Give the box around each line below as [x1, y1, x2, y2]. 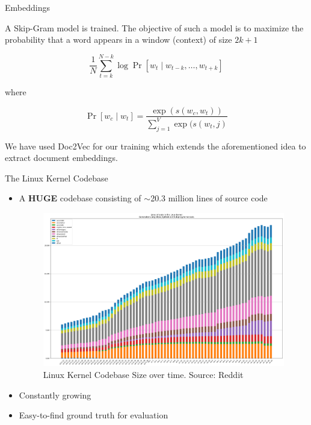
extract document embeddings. [5, 151, 118, 164]
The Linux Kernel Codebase [5, 171, 108, 184]
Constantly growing [19, 388, 91, 401]
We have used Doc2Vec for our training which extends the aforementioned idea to [5, 139, 306, 152]
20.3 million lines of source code [150, 192, 268, 204]
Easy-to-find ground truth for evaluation [19, 409, 168, 421]
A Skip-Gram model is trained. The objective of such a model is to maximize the [5, 21, 304, 34]
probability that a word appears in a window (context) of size [5, 33, 232, 46]
